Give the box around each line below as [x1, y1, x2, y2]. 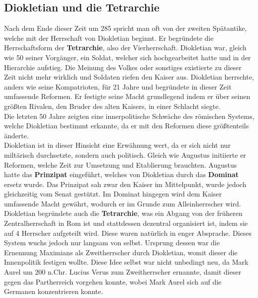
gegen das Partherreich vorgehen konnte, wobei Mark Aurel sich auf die [4, 276, 222, 287]
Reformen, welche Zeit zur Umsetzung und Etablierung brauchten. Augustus [4, 159, 237, 170]
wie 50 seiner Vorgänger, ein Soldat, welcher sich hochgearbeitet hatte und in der [4, 52, 251, 62]
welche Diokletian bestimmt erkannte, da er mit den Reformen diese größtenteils [4, 120, 249, 131]
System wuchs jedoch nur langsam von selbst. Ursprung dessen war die [4, 237, 220, 248]
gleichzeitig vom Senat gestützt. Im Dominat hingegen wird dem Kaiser [4, 189, 222, 199]
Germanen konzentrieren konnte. [4, 286, 103, 297]
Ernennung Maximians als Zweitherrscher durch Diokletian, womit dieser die [4, 247, 238, 257]
